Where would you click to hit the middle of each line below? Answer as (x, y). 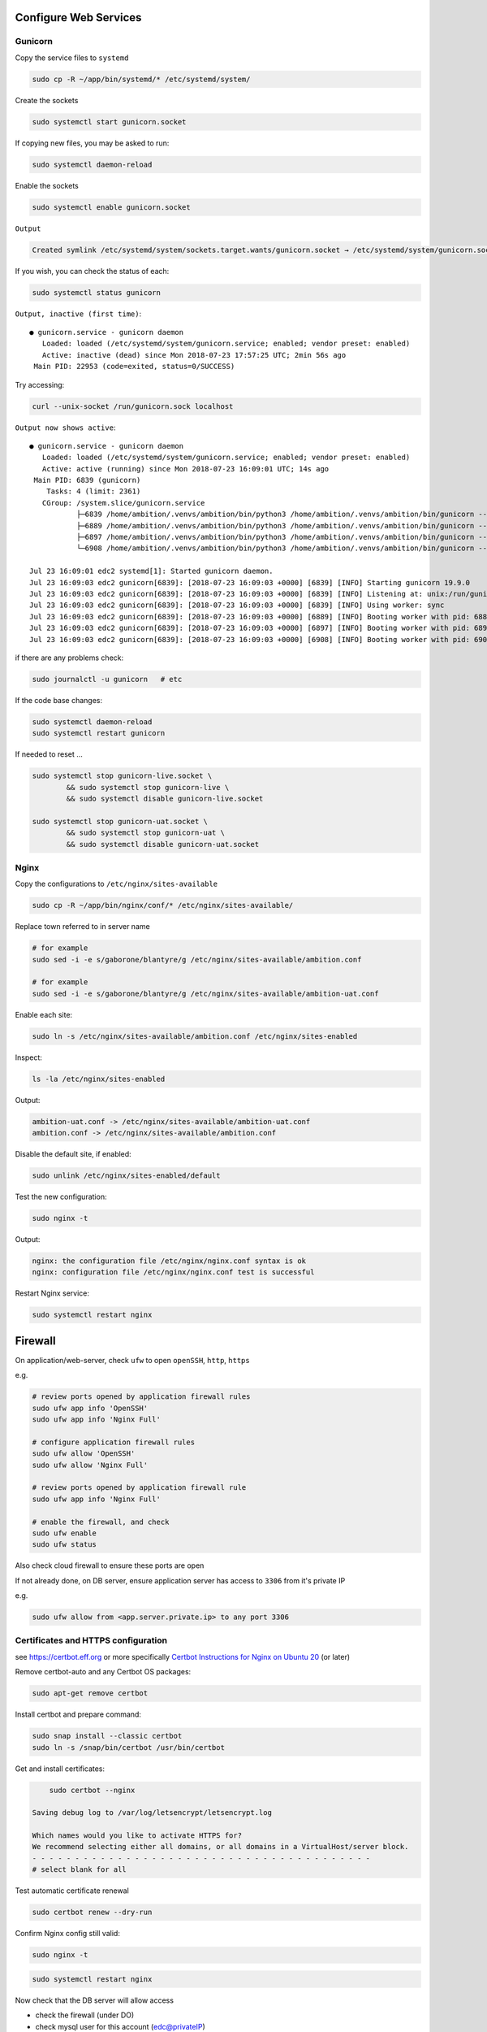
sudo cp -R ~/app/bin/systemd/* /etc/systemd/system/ (141, 79)
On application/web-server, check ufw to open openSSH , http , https (133, 1360)
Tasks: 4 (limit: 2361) (93, 491)
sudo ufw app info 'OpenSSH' (90, 1408)
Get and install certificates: (60, 1769)
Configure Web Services (78, 17)
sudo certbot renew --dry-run (92, 1913)
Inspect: (28, 1057)
